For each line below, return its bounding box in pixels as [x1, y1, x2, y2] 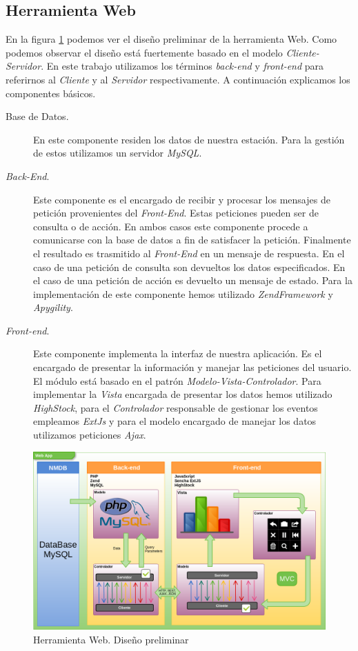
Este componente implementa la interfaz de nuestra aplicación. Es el [33, 346, 322, 361]
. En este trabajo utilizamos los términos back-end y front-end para [41, 59, 324, 73]
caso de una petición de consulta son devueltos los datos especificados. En [33, 259, 346, 274]
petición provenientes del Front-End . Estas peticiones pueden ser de [33, 206, 319, 220]
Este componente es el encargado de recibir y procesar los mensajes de [33, 192, 330, 206]
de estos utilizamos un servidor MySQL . [33, 146, 202, 160]
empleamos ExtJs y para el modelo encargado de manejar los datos [33, 414, 317, 428]
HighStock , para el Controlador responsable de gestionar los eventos [33, 400, 318, 414]
